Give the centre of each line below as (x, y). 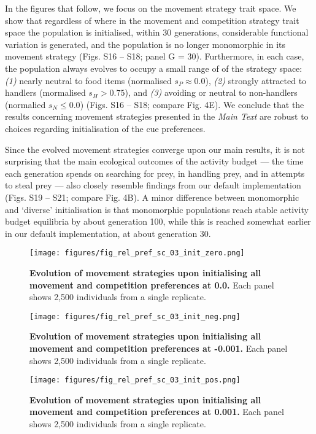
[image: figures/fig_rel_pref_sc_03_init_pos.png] (135, 380)
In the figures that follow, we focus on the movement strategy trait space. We (151, 8)
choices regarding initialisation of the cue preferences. (105, 128)
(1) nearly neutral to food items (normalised (88, 80)
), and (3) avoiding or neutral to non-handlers (211, 92)
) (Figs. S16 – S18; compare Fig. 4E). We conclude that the (192, 104)
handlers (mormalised (45, 92)
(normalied (25, 104)
